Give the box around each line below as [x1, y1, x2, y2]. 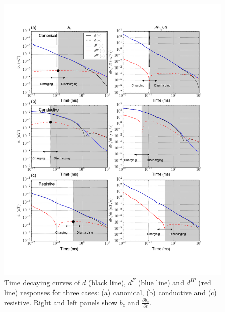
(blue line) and [138, 277, 184, 287]
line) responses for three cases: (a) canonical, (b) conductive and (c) [4, 287, 217, 298]
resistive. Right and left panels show [4, 297, 118, 307]
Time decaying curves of [4, 277, 80, 287]
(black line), [88, 277, 126, 287]
